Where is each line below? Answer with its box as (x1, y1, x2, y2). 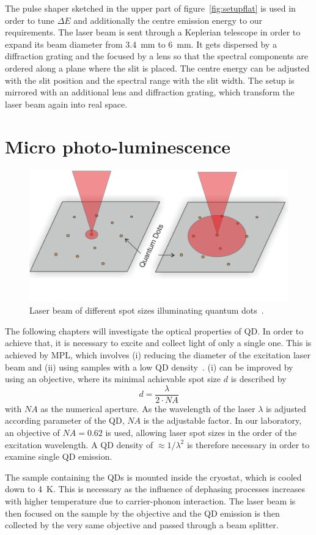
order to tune (5, 13, 54, 26)
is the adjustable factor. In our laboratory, (143, 414, 302, 427)
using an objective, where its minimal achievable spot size (5, 372, 221, 385)
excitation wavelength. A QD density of (5, 438, 153, 451)
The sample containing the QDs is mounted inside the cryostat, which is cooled (5, 470, 302, 483)
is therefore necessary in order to (186, 438, 310, 451)
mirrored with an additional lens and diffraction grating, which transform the (5, 86, 295, 98)
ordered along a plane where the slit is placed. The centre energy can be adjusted (5, 61, 310, 74)
